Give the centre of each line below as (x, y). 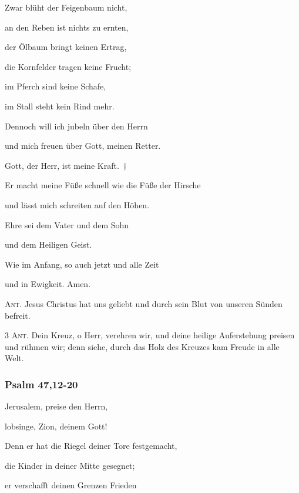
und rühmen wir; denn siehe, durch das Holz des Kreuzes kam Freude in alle (142, 346)
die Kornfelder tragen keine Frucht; (68, 66)
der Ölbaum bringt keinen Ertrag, (66, 47)
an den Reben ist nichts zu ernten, (67, 27)
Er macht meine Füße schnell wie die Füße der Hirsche (103, 185)
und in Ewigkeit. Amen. (48, 284)
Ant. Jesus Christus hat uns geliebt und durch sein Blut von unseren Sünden (144, 303)
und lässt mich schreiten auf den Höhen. (77, 204)
